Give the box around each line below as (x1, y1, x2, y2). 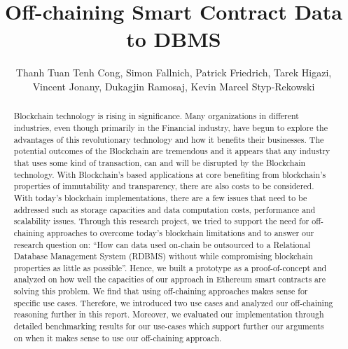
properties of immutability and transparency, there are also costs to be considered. (13, 180, 314, 192)
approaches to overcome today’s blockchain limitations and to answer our (47, 226, 314, 238)
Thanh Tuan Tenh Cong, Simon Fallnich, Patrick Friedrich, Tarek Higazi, (15, 65, 332, 80)
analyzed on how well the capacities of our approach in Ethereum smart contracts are (13, 273, 326, 285)
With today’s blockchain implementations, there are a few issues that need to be (13, 191, 307, 203)
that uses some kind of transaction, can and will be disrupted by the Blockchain (13, 156, 306, 168)
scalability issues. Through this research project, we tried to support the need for (13, 215, 309, 227)
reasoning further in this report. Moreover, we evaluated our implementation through (13, 308, 324, 320)
